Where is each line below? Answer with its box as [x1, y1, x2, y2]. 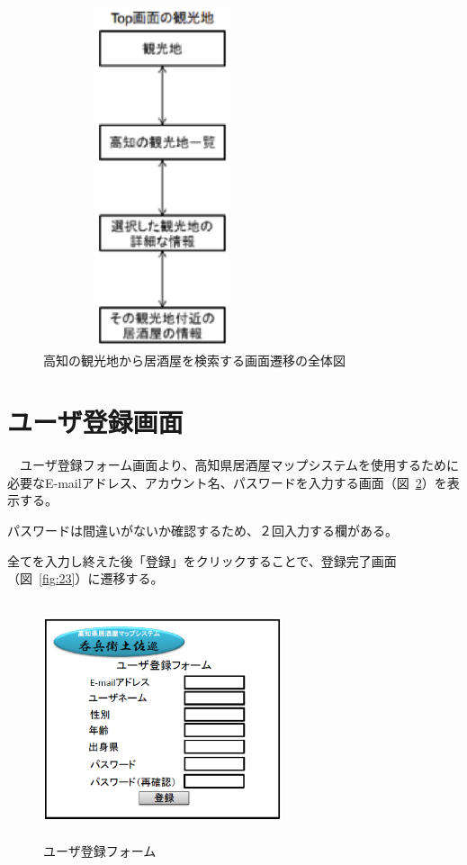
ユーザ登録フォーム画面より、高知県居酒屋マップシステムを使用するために [19, 455, 460, 474]
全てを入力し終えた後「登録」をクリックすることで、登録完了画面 [7, 551, 397, 570]
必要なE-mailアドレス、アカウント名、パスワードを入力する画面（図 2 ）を [7, 473, 447, 491]
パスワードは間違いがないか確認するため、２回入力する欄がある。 [7, 521, 398, 540]
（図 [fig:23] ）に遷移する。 [7, 569, 164, 588]
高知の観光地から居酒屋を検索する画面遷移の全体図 [43, 350, 346, 369]
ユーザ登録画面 [7, 403, 184, 440]
